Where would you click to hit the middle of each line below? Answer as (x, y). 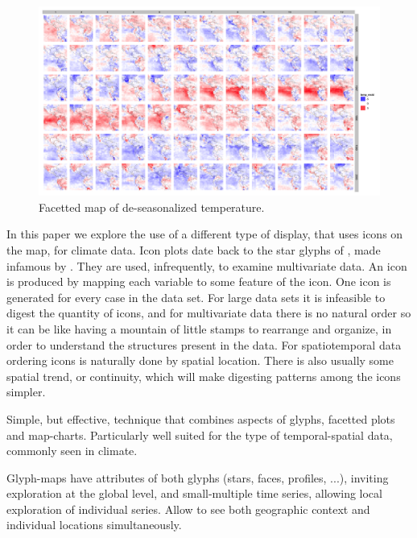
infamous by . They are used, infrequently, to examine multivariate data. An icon (207, 265)
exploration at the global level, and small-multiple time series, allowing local (194, 493)
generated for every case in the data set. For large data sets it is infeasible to (196, 297)
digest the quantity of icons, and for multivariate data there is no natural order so (209, 313)
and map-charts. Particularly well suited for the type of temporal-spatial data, (200, 435)
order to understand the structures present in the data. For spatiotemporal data (204, 344)
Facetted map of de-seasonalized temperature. (152, 207)
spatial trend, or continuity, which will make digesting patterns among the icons (204, 376)
